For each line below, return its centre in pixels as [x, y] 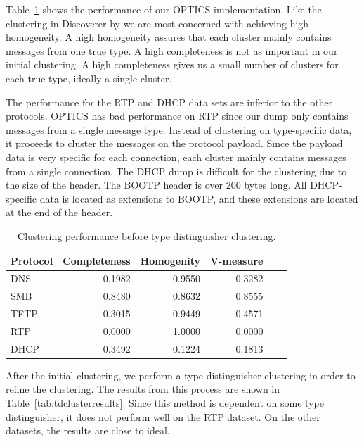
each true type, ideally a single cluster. [89, 78]
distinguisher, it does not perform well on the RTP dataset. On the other [163, 416]
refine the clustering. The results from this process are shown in [143, 389]
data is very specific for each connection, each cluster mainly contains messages [176, 157]
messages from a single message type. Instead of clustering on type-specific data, [179, 129]
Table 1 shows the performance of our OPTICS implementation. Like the [164, 9]
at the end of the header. [59, 212]
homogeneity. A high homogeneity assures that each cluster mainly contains [169, 37]
